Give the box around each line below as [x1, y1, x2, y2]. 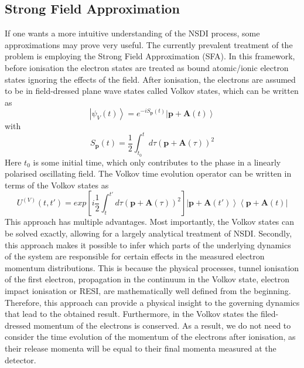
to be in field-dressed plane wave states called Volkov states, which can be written [5, 85, 299, 97]
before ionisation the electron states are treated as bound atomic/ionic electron [5, 61, 289, 73]
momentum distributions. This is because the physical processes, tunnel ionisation [5, 261, 299, 274]
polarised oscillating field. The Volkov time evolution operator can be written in [5, 167, 292, 180]
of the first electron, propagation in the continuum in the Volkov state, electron [5, 273, 290, 285]
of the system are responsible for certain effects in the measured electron [5, 250, 265, 262]
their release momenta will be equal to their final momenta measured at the [5, 342, 276, 354]
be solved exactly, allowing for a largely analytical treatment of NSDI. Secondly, [5, 227, 292, 239]
